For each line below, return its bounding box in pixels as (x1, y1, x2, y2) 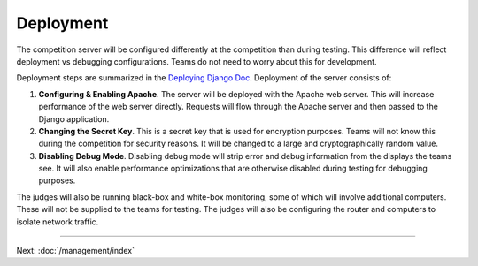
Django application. (38, 113, 110, 124)
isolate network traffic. (16, 217, 99, 227)
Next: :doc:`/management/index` (16, 246, 135, 256)
